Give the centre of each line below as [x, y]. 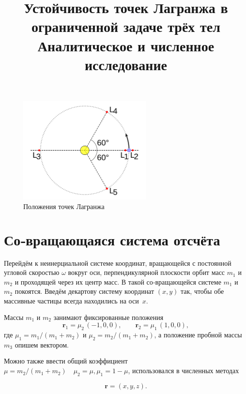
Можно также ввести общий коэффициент [66, 361]
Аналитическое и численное [126, 45]
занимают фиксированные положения [108, 317]
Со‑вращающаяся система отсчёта [112, 239]
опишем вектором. [42, 344]
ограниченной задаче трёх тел [126, 26]
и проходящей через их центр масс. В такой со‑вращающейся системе [118, 281]
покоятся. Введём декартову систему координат [85, 291]
